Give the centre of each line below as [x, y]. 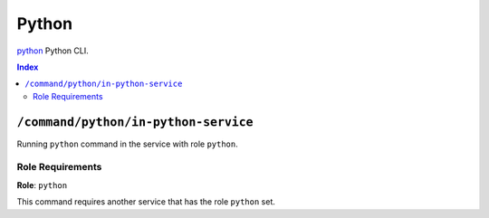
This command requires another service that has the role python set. [146, 202]
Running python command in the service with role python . [128, 144]
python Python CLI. [53, 51]
